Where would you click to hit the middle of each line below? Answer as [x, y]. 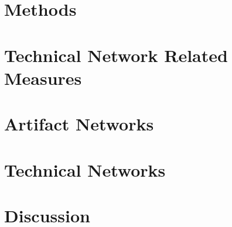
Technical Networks [85, 169]
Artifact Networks [79, 124]
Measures [43, 78]
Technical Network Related [116, 55]
